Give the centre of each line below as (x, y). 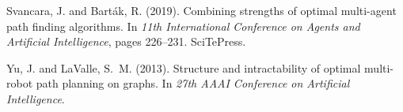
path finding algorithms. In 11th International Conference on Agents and (183, 26)
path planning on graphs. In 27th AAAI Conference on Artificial (193, 83)
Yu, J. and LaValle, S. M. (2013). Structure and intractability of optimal (184, 67)
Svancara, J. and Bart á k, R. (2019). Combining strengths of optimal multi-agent (201, 10)
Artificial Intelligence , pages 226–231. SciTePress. (126, 41)
